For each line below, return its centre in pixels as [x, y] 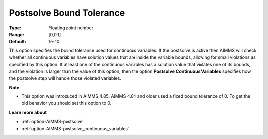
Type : [15, 28]
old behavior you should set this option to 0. [67, 103]
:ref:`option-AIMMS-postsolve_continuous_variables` [75, 128]
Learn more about [28, 112]
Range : [17, 34]
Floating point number [71, 28]
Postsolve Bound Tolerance [67, 13]
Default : [18, 42]
